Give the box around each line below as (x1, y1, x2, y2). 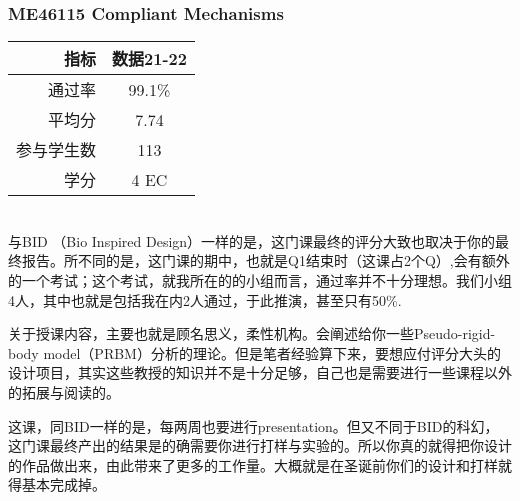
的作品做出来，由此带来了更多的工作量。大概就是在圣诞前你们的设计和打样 (8, 454, 498, 475)
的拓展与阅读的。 (8, 381, 120, 402)
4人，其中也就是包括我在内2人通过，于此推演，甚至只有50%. (8, 289, 402, 310)
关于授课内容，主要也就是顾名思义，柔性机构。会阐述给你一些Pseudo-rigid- (8, 323, 496, 344)
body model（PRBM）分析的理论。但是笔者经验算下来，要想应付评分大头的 (8, 342, 501, 363)
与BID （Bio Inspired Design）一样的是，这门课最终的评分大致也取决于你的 (8, 230, 496, 251)
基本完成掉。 (21, 474, 106, 495)
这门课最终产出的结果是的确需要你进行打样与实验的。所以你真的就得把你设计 (8, 435, 512, 456)
